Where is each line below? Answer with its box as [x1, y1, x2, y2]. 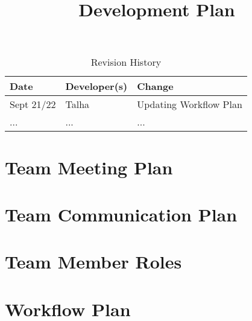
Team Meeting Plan [5, 154, 173, 179]
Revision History [90, 55, 162, 69]
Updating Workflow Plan [137, 97, 242, 112]
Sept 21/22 [10, 97, 56, 112]
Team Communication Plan [5, 202, 238, 226]
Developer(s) [65, 79, 128, 94]
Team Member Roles [5, 249, 182, 274]
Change [137, 79, 174, 94]
